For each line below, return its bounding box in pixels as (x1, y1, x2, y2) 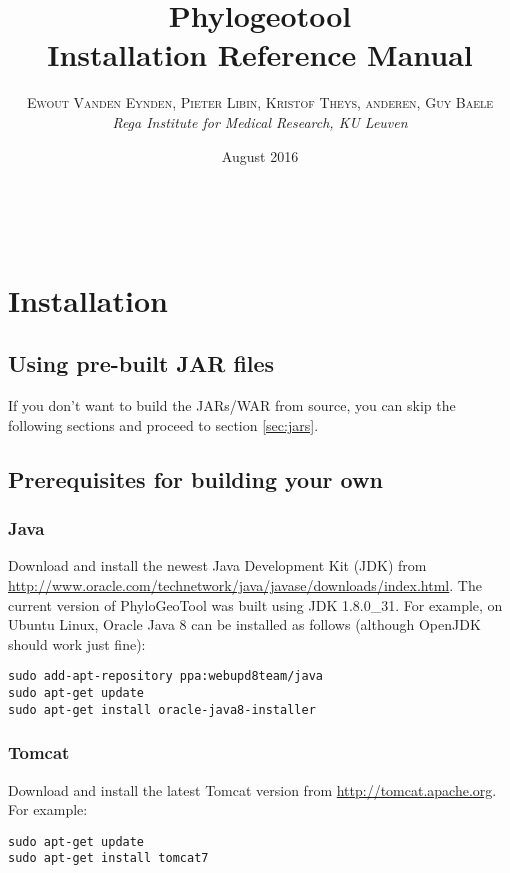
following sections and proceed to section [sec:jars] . (8, 414, 319, 435)
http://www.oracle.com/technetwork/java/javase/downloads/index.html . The (8, 575, 482, 596)
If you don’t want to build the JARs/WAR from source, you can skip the (8, 395, 456, 416)
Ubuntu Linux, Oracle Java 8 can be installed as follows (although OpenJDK (8, 614, 481, 635)
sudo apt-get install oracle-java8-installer (8, 702, 316, 717)
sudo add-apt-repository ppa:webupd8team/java (8, 669, 323, 684)
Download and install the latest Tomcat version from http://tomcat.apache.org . (8, 779, 497, 800)
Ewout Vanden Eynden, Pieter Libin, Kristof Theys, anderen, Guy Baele (26, 92, 494, 113)
